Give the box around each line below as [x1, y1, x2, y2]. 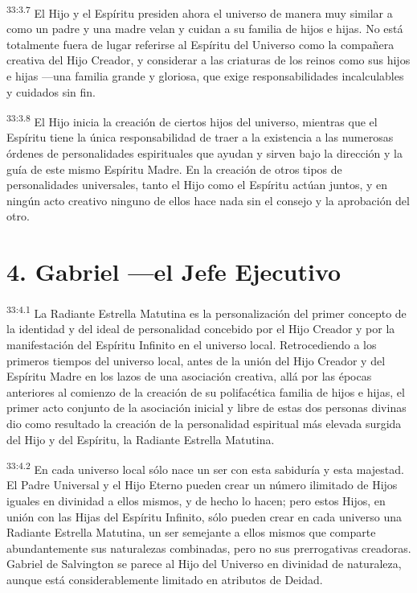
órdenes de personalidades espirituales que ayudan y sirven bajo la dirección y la [6, 145, 403, 162]
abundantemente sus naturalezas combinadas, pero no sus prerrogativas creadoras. [6, 539, 411, 556]
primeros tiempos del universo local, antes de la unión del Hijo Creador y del [6, 352, 386, 369]
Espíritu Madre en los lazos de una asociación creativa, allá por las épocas [6, 368, 372, 385]
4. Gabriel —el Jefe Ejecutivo [6, 255, 341, 288]
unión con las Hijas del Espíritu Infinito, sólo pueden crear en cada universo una [6, 508, 402, 525]
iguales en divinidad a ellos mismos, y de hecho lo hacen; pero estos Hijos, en [6, 492, 386, 509]
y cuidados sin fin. [6, 83, 96, 100]
